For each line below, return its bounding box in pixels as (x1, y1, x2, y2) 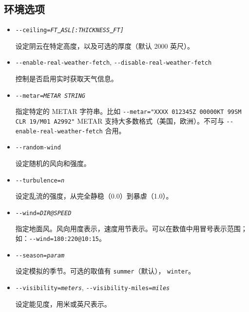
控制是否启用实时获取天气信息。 (15, 73, 118, 84)
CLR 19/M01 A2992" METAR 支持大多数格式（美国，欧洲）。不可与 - (15, 116, 230, 126)
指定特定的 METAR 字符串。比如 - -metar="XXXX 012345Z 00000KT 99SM (15, 106, 242, 116)
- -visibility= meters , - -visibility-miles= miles (15, 282, 170, 293)
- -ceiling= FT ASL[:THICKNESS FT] (15, 27, 124, 34)
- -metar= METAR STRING (15, 92, 85, 99)
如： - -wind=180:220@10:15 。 (15, 233, 106, 243)
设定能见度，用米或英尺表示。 (15, 298, 111, 309)
